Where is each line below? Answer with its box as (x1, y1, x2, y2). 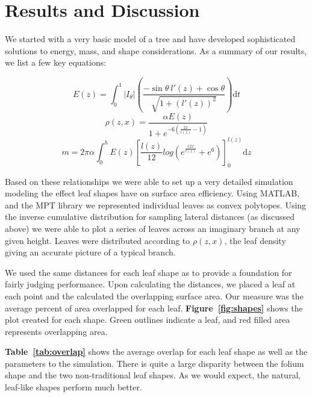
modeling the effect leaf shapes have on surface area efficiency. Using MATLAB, (5, 187, 300, 199)
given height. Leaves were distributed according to (5, 234, 190, 246)
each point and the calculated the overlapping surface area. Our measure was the (5, 289, 304, 302)
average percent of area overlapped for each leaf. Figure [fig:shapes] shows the (5, 301, 303, 314)
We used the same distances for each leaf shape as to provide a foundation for (5, 266, 292, 278)
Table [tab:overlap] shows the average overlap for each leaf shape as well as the (5, 345, 308, 358)
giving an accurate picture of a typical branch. (5, 246, 176, 258)
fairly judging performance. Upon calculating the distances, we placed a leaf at (5, 278, 296, 290)
